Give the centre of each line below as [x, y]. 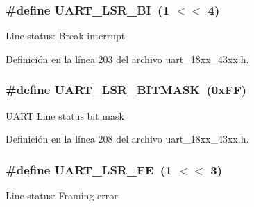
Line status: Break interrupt [66, 36]
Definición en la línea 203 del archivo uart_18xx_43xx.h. [127, 58]
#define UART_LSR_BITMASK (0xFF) [126, 90]
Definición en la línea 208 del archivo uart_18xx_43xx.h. [127, 139]
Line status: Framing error [62, 196]
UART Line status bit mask [65, 115]
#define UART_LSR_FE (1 [89, 169]
